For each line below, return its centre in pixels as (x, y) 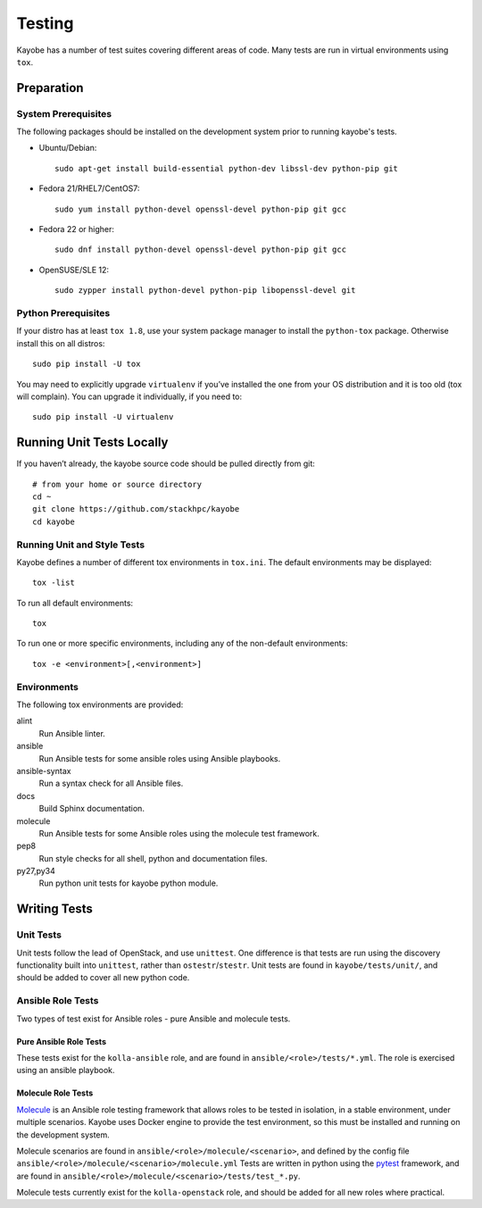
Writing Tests (55, 909)
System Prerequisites (64, 113)
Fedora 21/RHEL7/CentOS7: (89, 188)
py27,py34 (36, 871)
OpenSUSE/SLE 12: (74, 270)
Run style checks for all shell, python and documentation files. (153, 858)
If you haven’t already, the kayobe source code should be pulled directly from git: (166, 463)
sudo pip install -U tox (87, 364)
